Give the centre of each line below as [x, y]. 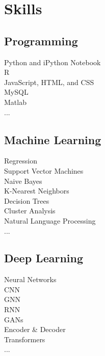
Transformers [25, 339]
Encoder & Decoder [35, 329]
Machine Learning [53, 139]
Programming [41, 40]
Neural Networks [30, 279]
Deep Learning [44, 258]
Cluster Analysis [30, 211]
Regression [21, 161]
